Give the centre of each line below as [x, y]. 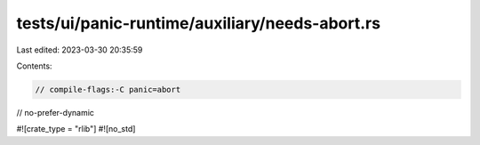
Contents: [34, 66]
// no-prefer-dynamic [56, 112]
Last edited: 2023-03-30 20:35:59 [80, 50]
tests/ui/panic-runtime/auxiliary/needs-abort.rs [199, 23]
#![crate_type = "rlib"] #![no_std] [76, 129]
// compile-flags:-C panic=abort [108, 89]
